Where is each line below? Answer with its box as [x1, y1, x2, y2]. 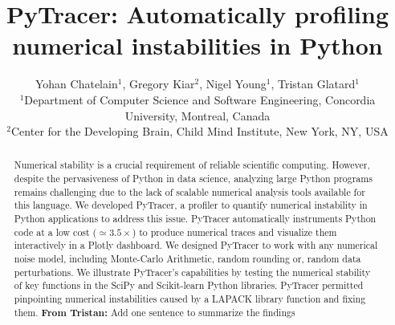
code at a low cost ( [14, 225, 97, 238]
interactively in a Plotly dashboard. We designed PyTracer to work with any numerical [14, 238, 378, 252]
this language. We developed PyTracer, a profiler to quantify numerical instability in [14, 198, 368, 212]
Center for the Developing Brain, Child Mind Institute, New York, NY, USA [11, 123, 389, 140]
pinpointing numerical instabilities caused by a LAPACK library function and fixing [14, 292, 366, 306]
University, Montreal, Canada [124, 107, 271, 124]
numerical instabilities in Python [12, 29, 383, 62]
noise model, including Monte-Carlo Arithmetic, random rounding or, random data [14, 252, 361, 266]
